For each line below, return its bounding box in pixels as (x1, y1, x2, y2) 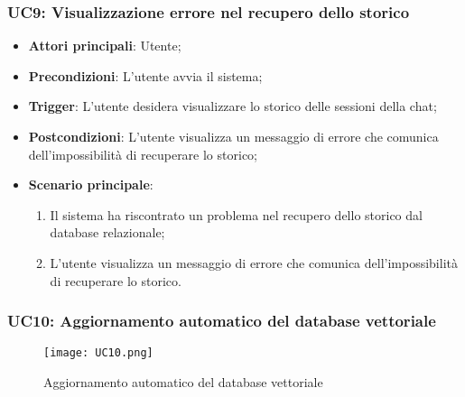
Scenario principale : (28, 175, 153, 194)
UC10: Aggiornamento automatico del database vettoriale (7, 309, 436, 332)
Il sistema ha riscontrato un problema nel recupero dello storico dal (50, 205, 423, 224)
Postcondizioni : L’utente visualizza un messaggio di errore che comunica (28, 127, 439, 145)
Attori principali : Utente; (28, 36, 181, 55)
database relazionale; (50, 223, 165, 242)
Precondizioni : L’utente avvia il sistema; (28, 66, 263, 85)
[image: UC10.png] (43, 346, 153, 360)
